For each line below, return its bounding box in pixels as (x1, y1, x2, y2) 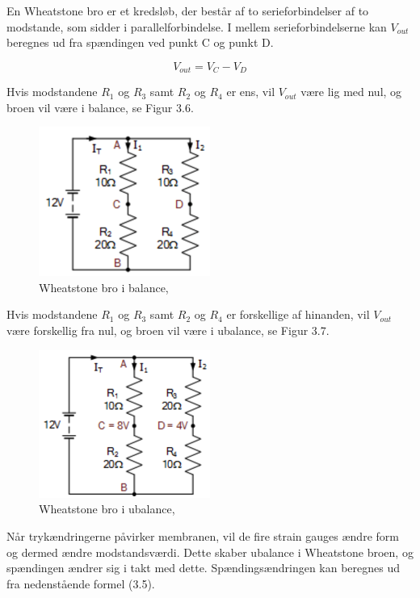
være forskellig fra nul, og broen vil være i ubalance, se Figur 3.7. (6, 321, 330, 338)
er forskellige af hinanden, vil (226, 306, 370, 323)
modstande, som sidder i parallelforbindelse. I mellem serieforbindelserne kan (6, 18, 387, 35)
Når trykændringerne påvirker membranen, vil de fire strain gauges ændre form (6, 528, 399, 544)
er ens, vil (226, 83, 275, 100)
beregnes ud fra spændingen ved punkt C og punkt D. (6, 34, 274, 51)
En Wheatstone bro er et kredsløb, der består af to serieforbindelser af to (6, 2, 369, 19)
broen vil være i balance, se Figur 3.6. (6, 98, 194, 115)
